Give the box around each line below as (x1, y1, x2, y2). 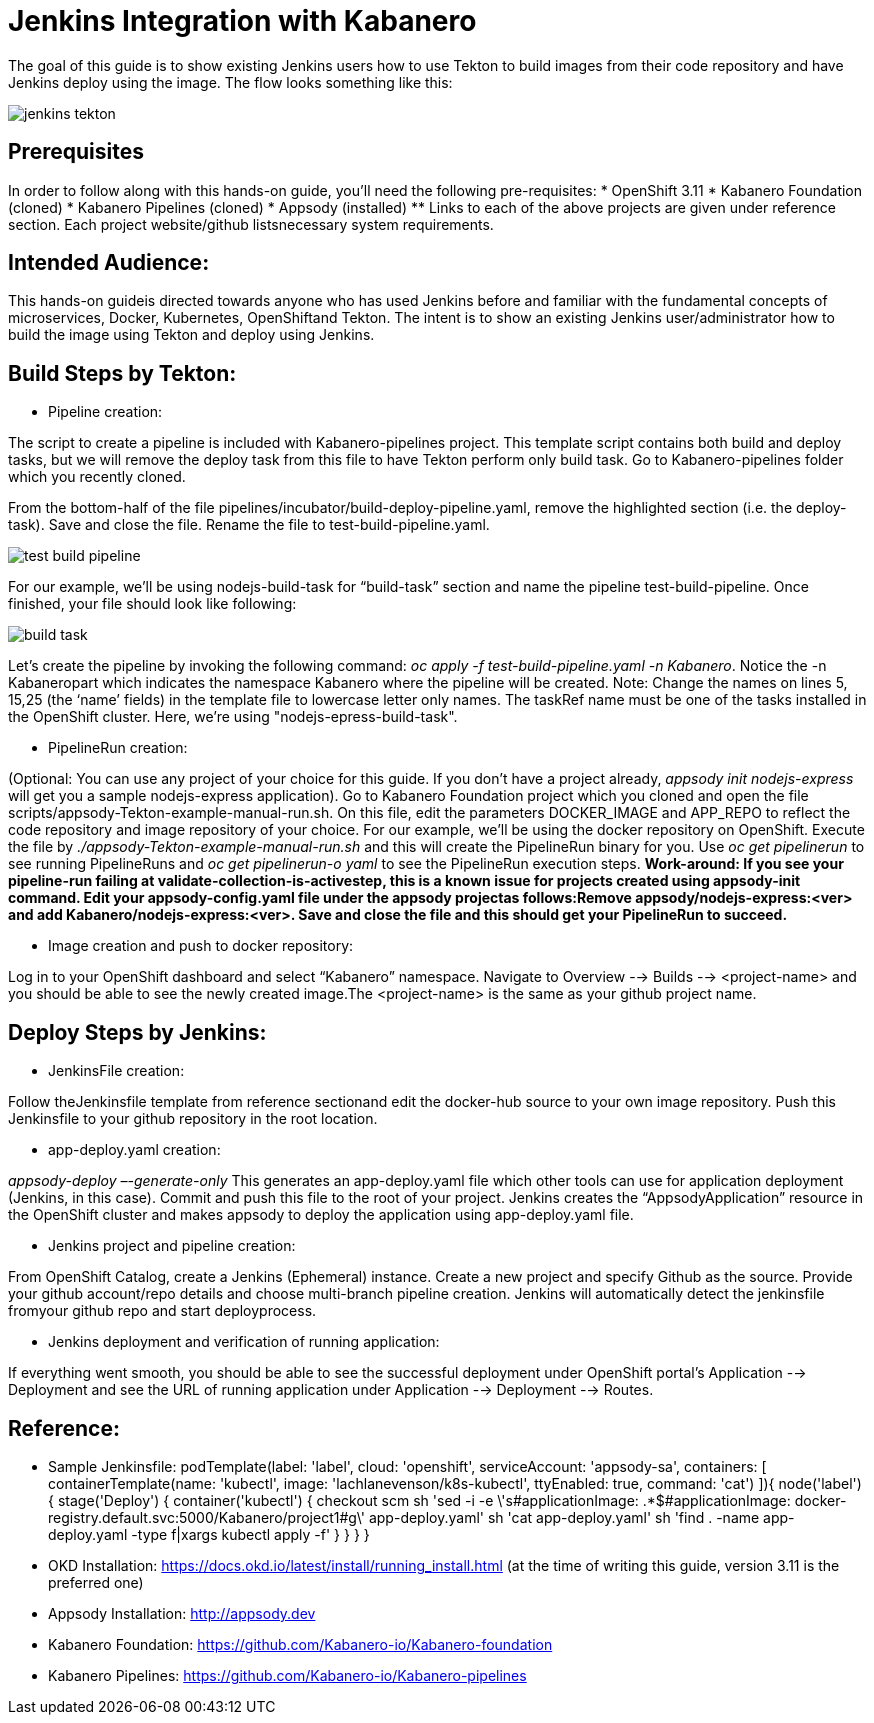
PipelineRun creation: (48, 739, 188, 757)
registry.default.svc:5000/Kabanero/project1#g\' (48, 1508, 365, 1526)
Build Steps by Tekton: (8, 360, 237, 386)
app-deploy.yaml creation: (48, 1141, 221, 1159)
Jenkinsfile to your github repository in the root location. (8, 1110, 378, 1128)
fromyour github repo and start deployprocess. (8, 1302, 317, 1320)
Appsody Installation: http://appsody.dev (48, 1604, 316, 1622)
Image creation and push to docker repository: (48, 937, 354, 955)
